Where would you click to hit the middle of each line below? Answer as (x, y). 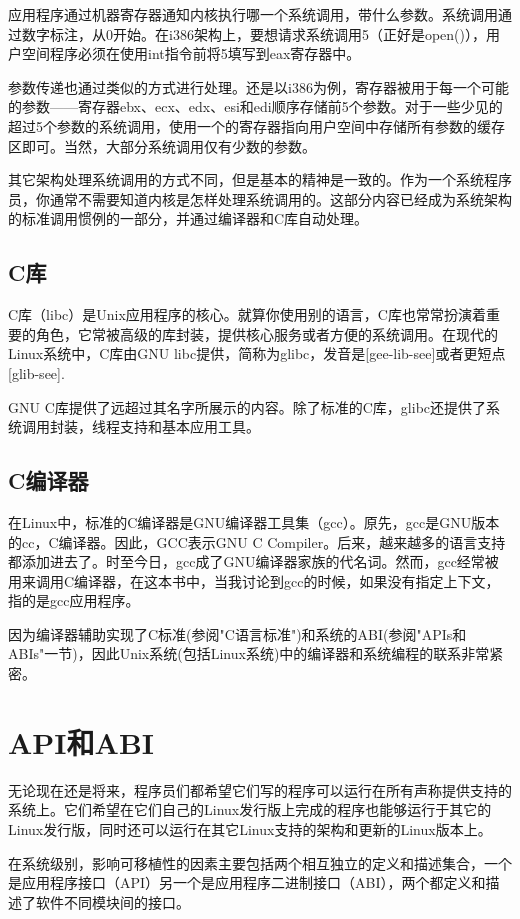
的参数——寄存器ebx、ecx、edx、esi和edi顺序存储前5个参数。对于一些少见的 (255, 106)
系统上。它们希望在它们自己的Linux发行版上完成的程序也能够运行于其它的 (250, 809)
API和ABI (81, 741)
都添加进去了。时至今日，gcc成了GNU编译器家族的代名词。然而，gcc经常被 (253, 561)
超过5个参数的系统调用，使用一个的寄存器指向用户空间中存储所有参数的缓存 (256, 125)
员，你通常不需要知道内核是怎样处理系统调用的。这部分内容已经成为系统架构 (260, 198)
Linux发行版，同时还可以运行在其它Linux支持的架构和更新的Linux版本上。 (250, 828)
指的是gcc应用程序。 (74, 600)
